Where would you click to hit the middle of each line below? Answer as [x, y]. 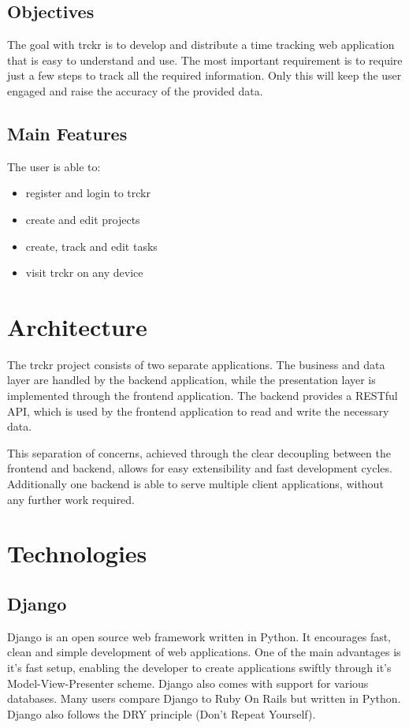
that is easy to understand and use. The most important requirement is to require [205, 60]
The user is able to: [54, 166]
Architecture [77, 326]
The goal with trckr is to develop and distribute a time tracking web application [201, 45]
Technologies [77, 553]
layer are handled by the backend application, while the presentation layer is [191, 380]
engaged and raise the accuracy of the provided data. [135, 90]
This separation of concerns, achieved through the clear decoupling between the [199, 452]
